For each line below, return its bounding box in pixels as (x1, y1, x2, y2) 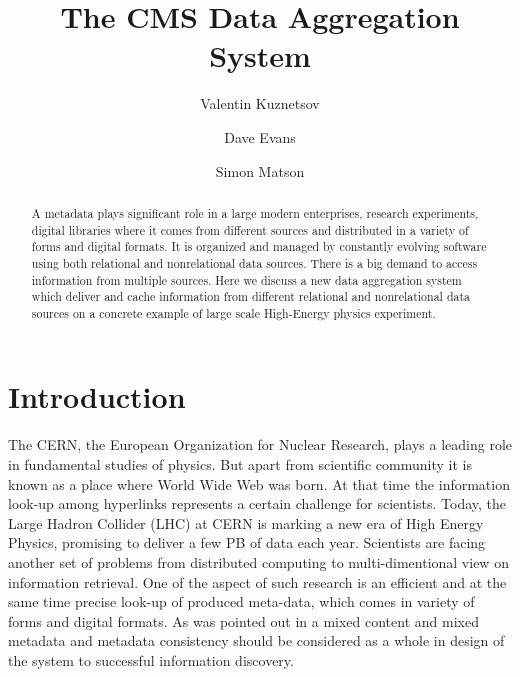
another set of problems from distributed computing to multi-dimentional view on (8, 551, 509, 572)
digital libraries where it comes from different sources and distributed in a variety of (31, 221, 469, 238)
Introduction (8, 376, 186, 417)
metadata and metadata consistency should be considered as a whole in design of (8, 630, 505, 651)
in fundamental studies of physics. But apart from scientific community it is (8, 454, 472, 475)
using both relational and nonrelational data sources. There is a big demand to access (31, 254, 478, 271)
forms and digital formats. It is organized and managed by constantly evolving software (31, 238, 487, 255)
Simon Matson (215, 160, 305, 181)
